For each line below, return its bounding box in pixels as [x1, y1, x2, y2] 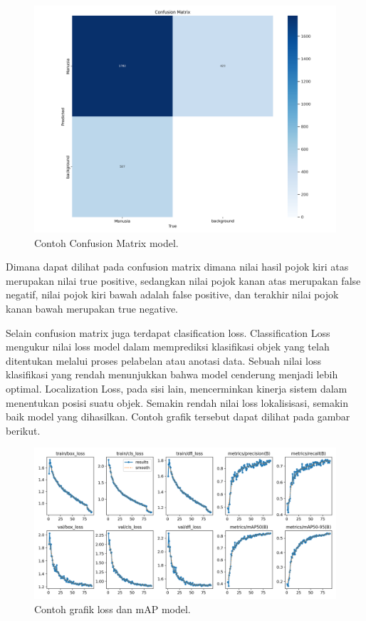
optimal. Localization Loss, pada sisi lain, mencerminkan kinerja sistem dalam [6, 380, 347, 395]
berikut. [6, 423, 41, 438]
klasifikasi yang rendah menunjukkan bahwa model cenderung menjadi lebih [6, 367, 338, 382]
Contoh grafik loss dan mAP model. [34, 601, 191, 616]
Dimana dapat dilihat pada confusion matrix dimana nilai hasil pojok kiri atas [6, 259, 349, 274]
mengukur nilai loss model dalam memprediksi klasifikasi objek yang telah [6, 339, 330, 354]
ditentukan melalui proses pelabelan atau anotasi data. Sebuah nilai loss [6, 353, 322, 368]
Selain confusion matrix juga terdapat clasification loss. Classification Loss [6, 325, 330, 340]
